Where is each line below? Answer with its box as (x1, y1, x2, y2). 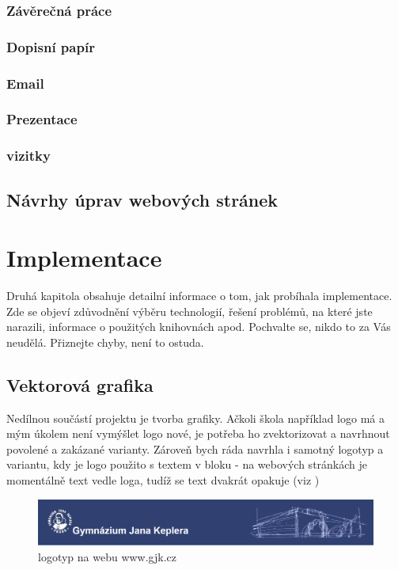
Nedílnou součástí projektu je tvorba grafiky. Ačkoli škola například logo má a (6, 409, 385, 426)
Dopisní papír (6, 36, 95, 56)
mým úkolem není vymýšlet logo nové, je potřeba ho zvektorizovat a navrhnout (6, 425, 390, 442)
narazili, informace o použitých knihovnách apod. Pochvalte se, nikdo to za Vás (6, 318, 391, 335)
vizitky (6, 146, 51, 165)
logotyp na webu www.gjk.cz (38, 548, 176, 564)
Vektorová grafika (6, 372, 154, 397)
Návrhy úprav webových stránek (6, 187, 279, 211)
